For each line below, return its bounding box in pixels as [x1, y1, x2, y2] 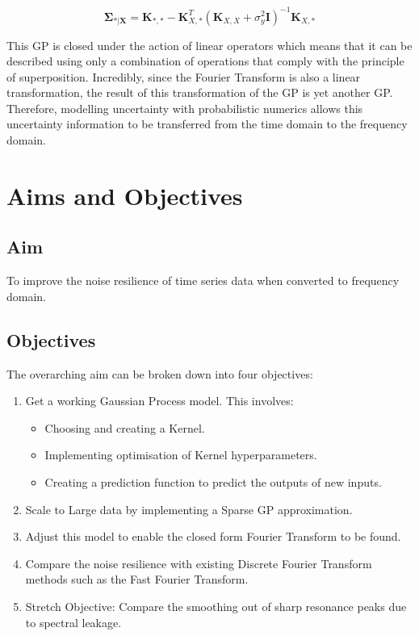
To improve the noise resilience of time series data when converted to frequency [6, 272, 400, 289]
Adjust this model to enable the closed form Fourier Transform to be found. [25, 528, 401, 545]
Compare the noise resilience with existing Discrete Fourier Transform [25, 554, 372, 571]
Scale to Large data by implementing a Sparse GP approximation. [25, 500, 353, 517]
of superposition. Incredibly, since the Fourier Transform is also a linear [6, 68, 361, 85]
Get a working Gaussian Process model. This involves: [25, 392, 294, 409]
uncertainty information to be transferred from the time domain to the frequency [6, 115, 408, 132]
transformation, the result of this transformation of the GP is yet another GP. [6, 84, 393, 101]
